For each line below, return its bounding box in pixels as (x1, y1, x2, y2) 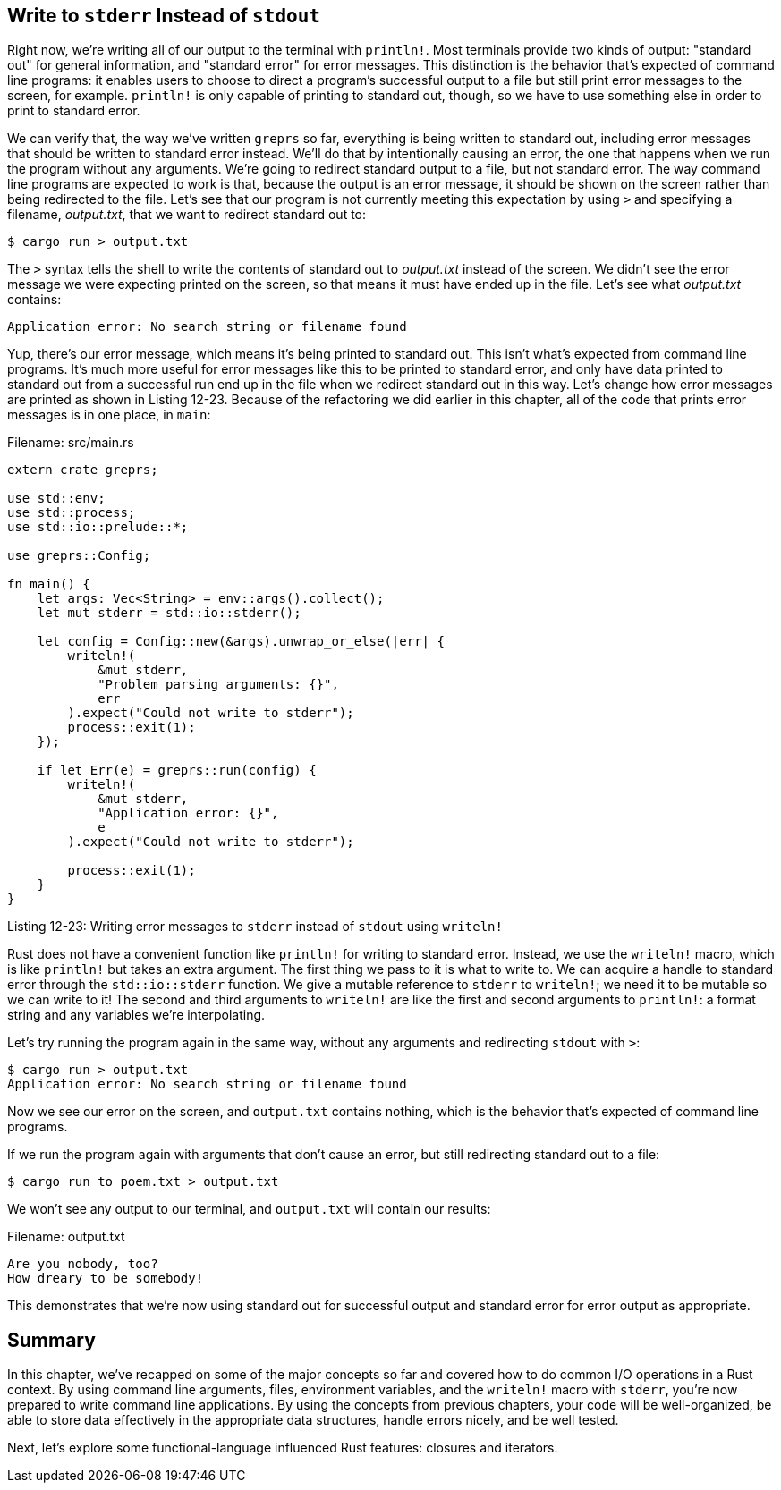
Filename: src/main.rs (7, 435, 134, 451)
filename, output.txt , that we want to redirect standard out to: (7, 207, 367, 223)
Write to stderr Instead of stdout (7, 4, 320, 27)
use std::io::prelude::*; (7, 520, 189, 535)
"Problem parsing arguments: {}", (98, 677, 339, 692)
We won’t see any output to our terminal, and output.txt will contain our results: (7, 1201, 491, 1217)
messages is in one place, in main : (7, 407, 211, 423)
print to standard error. (7, 103, 140, 119)
